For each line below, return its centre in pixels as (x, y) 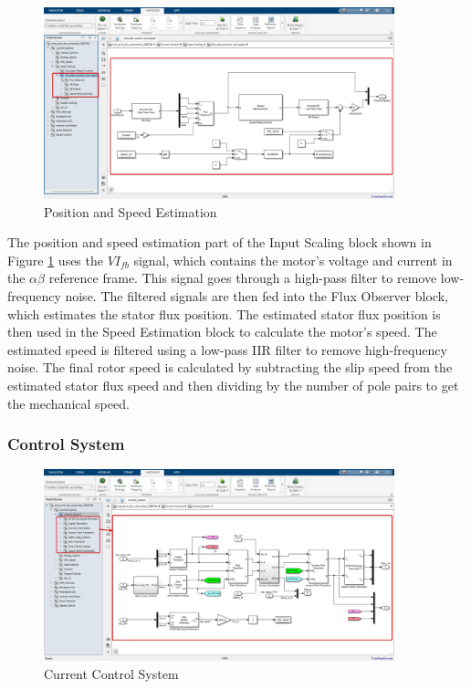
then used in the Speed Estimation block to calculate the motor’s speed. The (222, 332)
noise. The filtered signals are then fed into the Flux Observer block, (256, 295)
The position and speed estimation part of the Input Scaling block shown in (220, 242)
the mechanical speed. (68, 403)
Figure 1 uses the (55, 260)
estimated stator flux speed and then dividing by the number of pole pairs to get (233, 385)
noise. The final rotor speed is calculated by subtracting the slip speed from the (230, 367)
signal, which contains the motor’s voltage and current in (293, 260)
